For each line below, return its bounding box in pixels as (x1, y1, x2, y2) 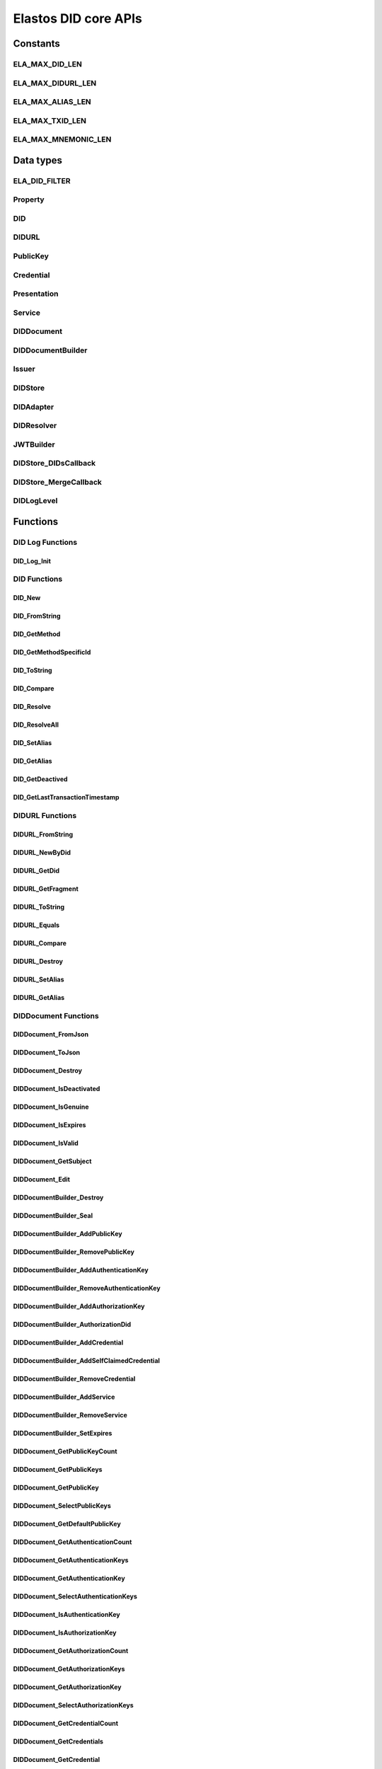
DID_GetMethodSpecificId (13, 648, 91, 657)
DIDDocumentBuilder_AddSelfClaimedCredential (13, 1356, 161, 1365)
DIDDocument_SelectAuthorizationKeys (13, 1701, 134, 1710)
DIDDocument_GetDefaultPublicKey (13, 1520, 122, 1528)
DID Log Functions (13, 537, 78, 547)
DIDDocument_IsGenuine (13, 1102, 89, 1111)
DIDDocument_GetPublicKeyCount (13, 1447, 117, 1456)
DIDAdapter (13, 402, 54, 412)
